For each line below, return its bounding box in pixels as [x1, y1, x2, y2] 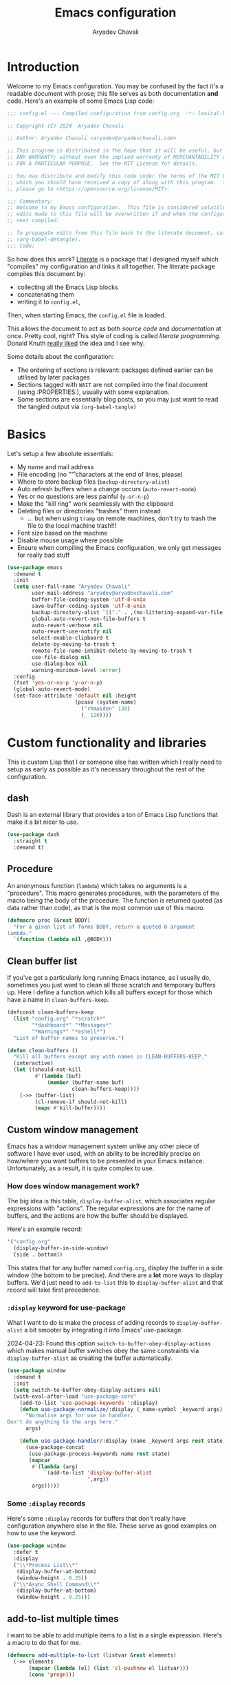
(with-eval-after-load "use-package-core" [13, 1392, 137, 1400]
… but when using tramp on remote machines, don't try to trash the [27, 514, 217, 522]
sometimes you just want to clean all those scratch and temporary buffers [7, 981, 216, 989]
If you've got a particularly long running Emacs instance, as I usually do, [7, 974, 211, 982]
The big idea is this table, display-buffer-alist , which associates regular [7, 1197, 216, 1205]
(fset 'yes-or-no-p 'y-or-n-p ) [13, 680, 103, 687]
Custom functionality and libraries [7, 735, 207, 750]
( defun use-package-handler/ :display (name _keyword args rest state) [19, 1437, 226, 1445]
